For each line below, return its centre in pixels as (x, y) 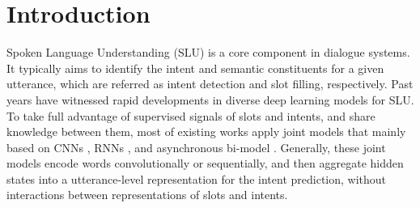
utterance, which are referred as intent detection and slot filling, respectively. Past (210, 84)
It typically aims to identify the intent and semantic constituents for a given (195, 68)
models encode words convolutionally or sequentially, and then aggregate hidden (205, 163)
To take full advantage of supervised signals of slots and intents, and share (191, 115)
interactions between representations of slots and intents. (147, 195)
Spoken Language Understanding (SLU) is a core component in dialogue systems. (208, 52)
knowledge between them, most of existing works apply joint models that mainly (206, 132)
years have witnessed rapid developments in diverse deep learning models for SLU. (210, 99)
